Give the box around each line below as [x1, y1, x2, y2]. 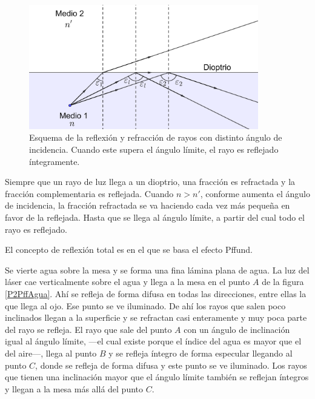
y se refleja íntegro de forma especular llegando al [108, 346, 293, 359]
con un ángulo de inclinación [184, 323, 290, 335]
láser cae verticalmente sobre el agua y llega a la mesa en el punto [5, 275, 250, 288]
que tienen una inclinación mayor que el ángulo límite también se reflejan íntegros [5, 370, 309, 383]
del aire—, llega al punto [5, 346, 97, 359]
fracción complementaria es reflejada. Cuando [5, 187, 174, 199]
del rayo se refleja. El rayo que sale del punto [5, 323, 172, 335]
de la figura [262, 275, 304, 288]
